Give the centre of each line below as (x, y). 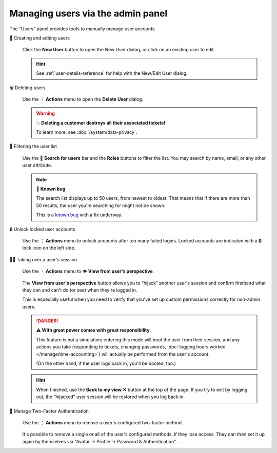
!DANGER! (47, 321)
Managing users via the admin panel (88, 13)
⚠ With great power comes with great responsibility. (94, 330)
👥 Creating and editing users (40, 38)
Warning (45, 113)
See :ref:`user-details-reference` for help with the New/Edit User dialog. (112, 73)
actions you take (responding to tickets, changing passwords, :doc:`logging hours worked (131, 347)
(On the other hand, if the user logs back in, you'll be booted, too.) (106, 363)
